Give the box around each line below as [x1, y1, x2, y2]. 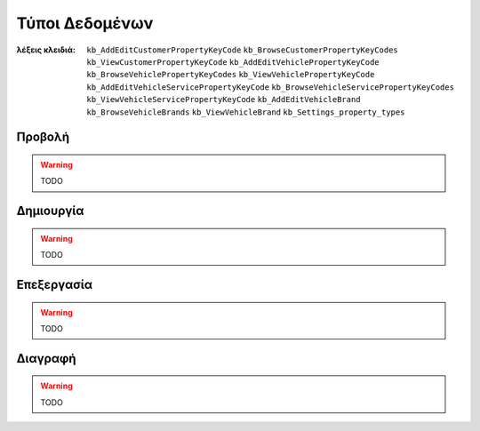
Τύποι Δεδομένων [16, 13, 154, 33]
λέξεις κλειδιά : [16, 44, 76, 55]
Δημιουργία [16, 204, 84, 219]
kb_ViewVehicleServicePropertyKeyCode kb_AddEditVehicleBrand [86, 94, 361, 105]
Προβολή [16, 130, 70, 145]
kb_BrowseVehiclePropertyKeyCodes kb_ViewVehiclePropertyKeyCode [86, 69, 375, 80]
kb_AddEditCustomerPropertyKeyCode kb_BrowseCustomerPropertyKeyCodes [86, 44, 399, 55]
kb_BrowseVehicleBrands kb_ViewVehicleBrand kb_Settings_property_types [86, 107, 405, 117]
